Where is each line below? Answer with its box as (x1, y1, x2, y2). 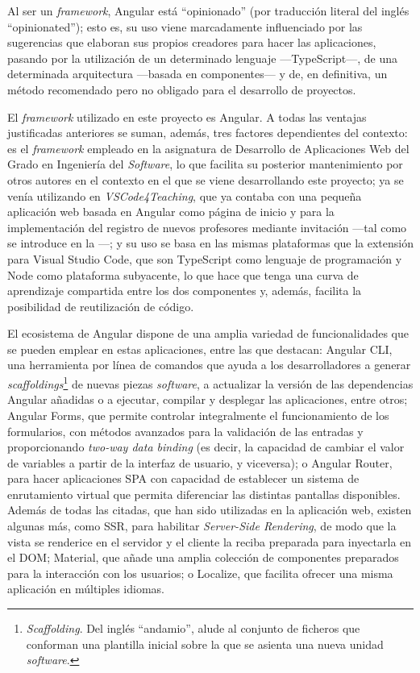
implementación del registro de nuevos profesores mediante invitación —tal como (7, 218, 407, 235)
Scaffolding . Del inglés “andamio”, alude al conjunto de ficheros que (26, 620, 360, 637)
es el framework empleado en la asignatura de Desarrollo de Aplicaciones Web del (7, 139, 410, 156)
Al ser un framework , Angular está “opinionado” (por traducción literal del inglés (7, 2, 410, 19)
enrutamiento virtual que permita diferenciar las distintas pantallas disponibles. (7, 485, 401, 502)
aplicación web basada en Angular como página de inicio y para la (7, 203, 335, 220)
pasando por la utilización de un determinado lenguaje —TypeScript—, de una (7, 49, 398, 66)
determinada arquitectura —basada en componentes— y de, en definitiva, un (7, 65, 388, 82)
